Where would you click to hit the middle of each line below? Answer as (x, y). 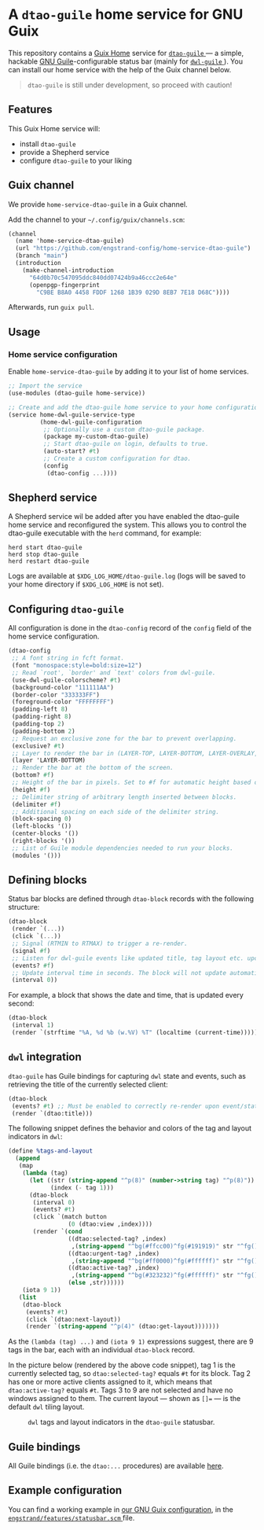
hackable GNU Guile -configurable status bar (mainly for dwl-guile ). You (126, 61)
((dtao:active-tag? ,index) (114, 1268)
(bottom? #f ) (33, 775)
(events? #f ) (33, 965)
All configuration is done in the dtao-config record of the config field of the (130, 628)
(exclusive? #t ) (38, 746)
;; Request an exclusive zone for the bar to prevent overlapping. (124, 738)
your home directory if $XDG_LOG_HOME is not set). (86, 584)
